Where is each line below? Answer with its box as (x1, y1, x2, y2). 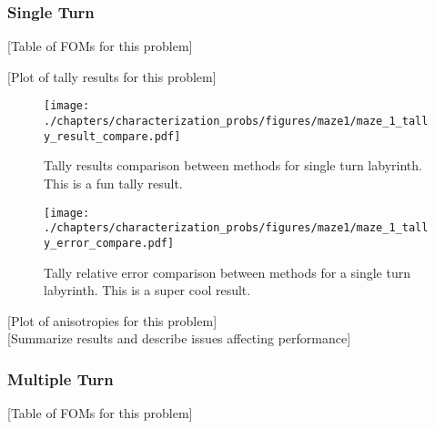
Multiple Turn (7, 367, 114, 390)
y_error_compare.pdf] (44, 236, 175, 250)
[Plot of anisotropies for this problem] (7, 311, 217, 330)
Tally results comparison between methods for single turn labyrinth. (44, 156, 422, 175)
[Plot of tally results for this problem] (7, 66, 217, 86)
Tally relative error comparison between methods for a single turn (44, 262, 411, 281)
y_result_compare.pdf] (44, 129, 181, 143)
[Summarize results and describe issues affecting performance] (7, 329, 351, 348)
